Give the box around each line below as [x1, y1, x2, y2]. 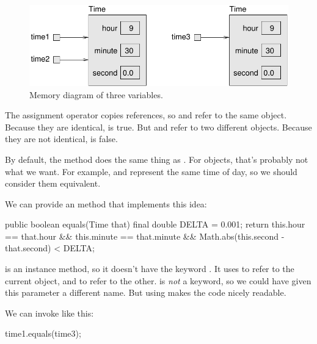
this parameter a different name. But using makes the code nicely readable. [5, 286, 286, 299]
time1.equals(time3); [5, 327, 81, 340]
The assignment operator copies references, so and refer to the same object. [5, 109, 287, 121]
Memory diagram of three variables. [29, 88, 163, 101]
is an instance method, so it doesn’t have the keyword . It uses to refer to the [5, 262, 294, 275]
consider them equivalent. [5, 177, 101, 190]
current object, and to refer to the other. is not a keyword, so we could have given [5, 274, 312, 287]
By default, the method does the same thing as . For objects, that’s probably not [5, 152, 308, 165]
